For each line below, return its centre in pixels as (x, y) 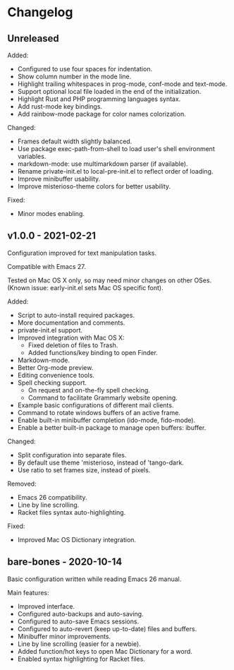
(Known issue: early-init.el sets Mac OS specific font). (85, 287)
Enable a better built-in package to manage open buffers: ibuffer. (112, 427)
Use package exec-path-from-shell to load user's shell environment (116, 149)
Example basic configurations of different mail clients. (96, 405)
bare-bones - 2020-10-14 (65, 562)
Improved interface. (46, 606)
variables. (32, 156)
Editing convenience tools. (56, 375)
